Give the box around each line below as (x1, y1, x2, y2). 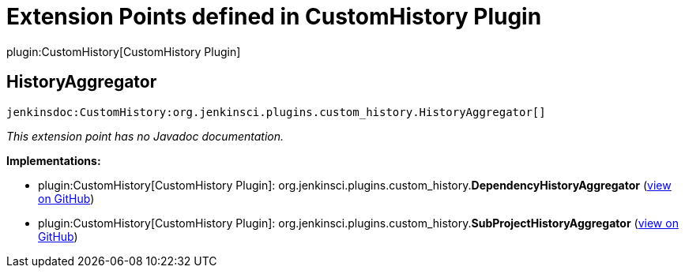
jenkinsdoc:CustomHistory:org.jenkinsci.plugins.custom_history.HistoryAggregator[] (6, 105, 546, 118)
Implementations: (6, 153, 101, 167)
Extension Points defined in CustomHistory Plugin (6, 3, 542, 30)
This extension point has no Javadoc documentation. (6, 129, 284, 143)
